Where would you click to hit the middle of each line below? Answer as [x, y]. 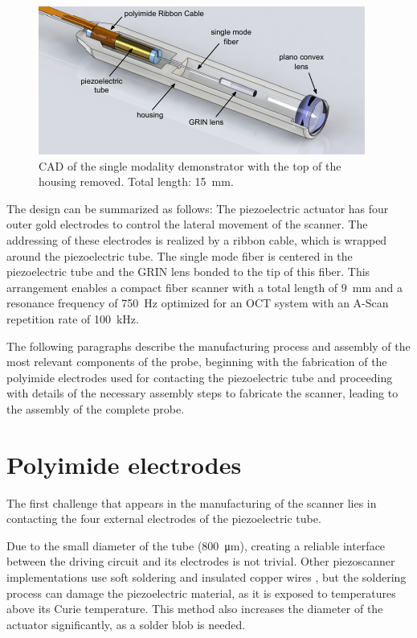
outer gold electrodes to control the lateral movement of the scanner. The [187, 224]
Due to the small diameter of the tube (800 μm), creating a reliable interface [196, 545]
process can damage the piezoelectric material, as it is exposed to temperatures [201, 593]
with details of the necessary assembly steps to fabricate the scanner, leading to [202, 393]
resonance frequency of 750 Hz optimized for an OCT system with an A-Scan [198, 303]
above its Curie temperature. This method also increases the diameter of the [195, 609]
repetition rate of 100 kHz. [73, 318]
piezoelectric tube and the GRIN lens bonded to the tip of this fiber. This [188, 272]
